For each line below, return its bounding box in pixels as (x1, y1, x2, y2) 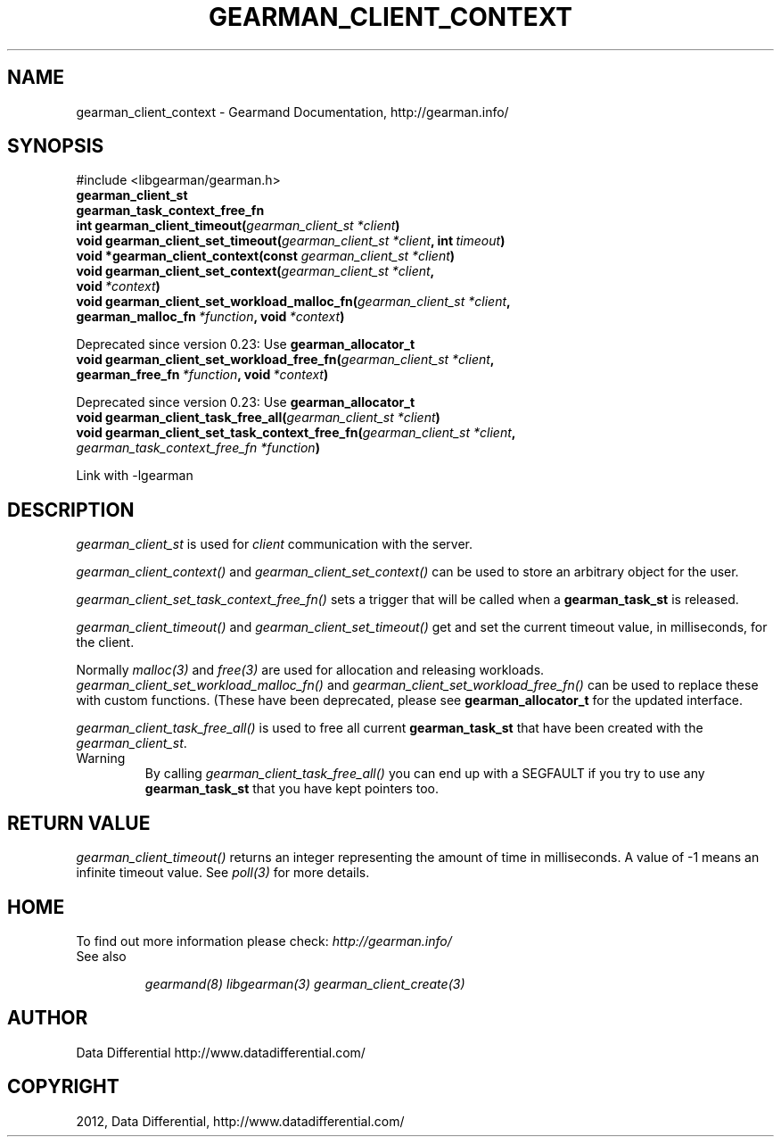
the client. (76, 634, 135, 651)
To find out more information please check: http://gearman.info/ (76, 933, 452, 949)
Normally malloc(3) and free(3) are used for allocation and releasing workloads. (76, 662, 545, 678)
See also (76, 948, 127, 964)
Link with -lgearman (76, 468, 193, 484)
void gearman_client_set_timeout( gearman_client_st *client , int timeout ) (76, 233, 506, 249)
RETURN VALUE (7, 811, 151, 834)
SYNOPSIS (7, 135, 104, 158)
